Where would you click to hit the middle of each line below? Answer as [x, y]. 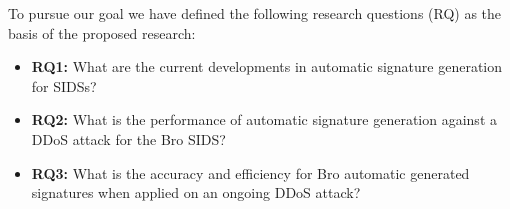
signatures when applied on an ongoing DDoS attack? [196, 192]
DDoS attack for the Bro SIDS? [128, 138]
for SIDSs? [64, 85]
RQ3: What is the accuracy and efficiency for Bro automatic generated [250, 172]
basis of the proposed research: [102, 32]
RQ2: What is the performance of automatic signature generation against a [264, 119]
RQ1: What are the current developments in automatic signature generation [267, 66]
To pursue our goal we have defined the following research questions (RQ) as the [255, 13]
